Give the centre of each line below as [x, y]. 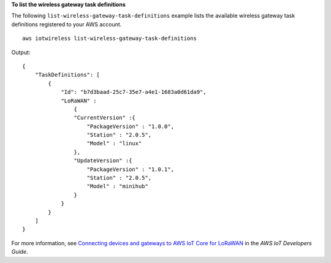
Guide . [20, 252]
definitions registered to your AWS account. [67, 24]
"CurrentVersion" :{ [105, 118]
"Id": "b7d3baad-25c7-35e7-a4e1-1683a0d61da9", [134, 92]
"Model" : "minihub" [117, 186]
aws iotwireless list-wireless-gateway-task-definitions [110, 39]
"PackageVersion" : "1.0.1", [131, 169]
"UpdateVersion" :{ [103, 161]
